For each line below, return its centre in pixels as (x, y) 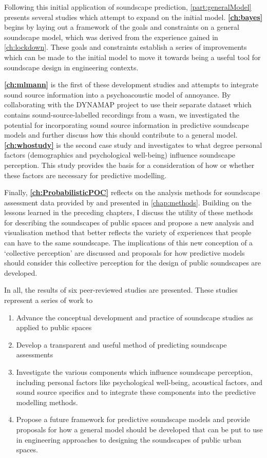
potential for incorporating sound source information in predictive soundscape (127, 125)
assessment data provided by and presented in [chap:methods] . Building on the (128, 202)
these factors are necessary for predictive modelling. (85, 175)
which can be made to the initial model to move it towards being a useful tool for (132, 57)
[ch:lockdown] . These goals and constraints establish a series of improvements (126, 47)
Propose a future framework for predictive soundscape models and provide (133, 419)
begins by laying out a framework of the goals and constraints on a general (122, 27)
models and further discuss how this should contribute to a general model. (121, 135)
